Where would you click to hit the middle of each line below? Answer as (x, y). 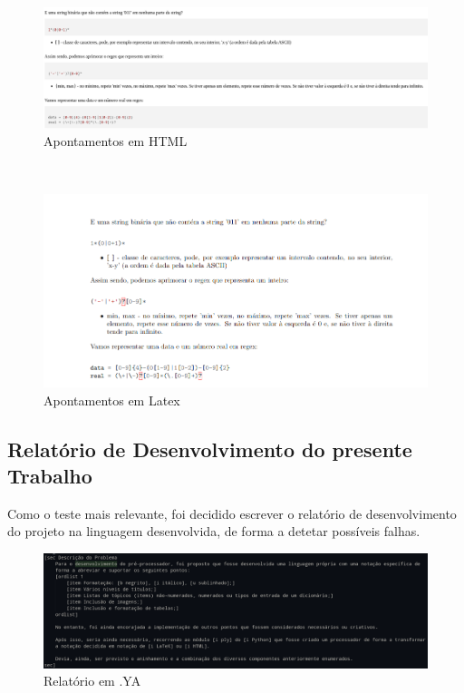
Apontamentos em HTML (116, 141)
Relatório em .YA (92, 681)
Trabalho (50, 476)
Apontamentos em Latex (112, 400)
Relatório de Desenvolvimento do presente (210, 449)
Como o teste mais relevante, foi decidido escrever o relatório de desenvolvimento (232, 513)
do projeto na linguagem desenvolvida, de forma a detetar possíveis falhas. (214, 531)
